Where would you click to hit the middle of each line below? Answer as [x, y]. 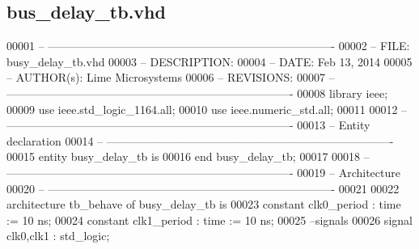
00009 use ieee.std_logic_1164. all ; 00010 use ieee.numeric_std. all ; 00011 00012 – [207, 109]
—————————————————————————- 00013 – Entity [188, 125]
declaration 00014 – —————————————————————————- [200, 140]
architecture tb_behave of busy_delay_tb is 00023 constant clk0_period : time [204, 204]
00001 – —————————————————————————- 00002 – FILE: [208, 46]
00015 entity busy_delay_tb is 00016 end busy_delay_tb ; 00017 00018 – [188, 156]
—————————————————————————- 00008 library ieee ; [197, 93]
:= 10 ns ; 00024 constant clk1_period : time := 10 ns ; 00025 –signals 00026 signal [209, 219]
